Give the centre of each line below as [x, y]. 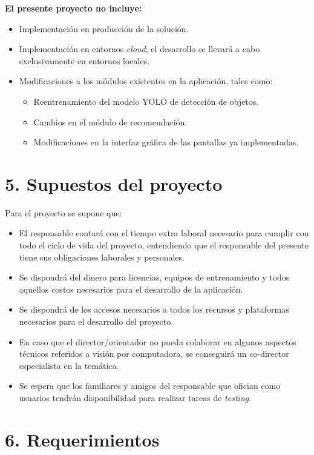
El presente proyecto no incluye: [74, 8]
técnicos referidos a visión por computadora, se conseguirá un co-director [154, 354]
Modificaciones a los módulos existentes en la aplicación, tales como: [146, 81]
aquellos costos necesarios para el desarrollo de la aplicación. [131, 289]
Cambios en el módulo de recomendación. [110, 121]
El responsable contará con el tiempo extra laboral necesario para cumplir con [164, 233]
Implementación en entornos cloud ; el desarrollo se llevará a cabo [139, 49]
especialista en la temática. [69, 365]
